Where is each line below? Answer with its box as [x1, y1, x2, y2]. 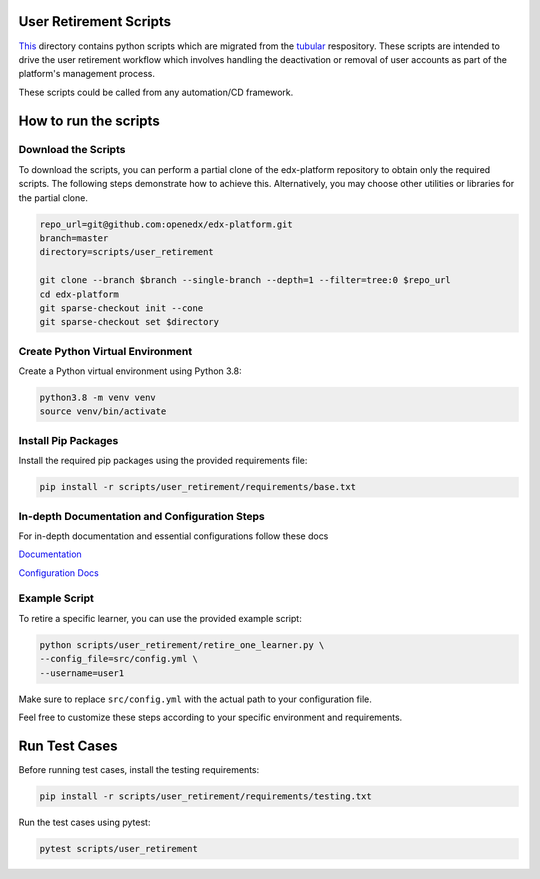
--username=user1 [39, 667, 125, 679]
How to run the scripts [18, 112, 160, 129]
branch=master [39, 233, 109, 244]
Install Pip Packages [18, 433, 119, 447]
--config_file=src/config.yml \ [39, 653, 199, 665]
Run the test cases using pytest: [18, 816, 151, 828]
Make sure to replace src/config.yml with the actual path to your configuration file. [18, 693, 372, 705]
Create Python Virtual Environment [18, 344, 193, 358]
